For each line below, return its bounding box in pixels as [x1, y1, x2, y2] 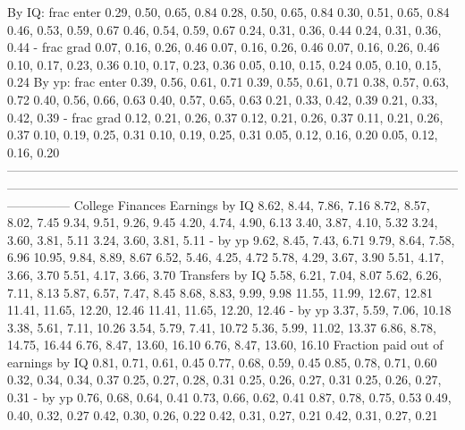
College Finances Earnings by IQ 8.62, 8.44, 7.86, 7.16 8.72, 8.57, [73, 195, 430, 214]
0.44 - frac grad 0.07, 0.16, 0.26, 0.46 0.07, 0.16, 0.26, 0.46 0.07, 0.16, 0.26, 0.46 [7, 38, 440, 56]
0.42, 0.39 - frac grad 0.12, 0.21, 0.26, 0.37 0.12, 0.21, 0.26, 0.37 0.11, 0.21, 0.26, [7, 107, 444, 126]
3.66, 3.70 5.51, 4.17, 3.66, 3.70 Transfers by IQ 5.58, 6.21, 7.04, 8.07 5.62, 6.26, [7, 265, 442, 283]
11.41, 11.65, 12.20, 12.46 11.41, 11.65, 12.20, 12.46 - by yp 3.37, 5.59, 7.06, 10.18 [7, 300, 452, 319]
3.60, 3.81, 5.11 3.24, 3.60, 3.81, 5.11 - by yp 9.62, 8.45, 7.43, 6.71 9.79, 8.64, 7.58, [7, 230, 455, 249]
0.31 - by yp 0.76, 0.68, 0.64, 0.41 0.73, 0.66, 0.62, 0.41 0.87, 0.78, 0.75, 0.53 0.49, [7, 388, 452, 407]
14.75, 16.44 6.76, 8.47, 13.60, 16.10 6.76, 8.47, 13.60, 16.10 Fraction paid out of [7, 335, 444, 354]
